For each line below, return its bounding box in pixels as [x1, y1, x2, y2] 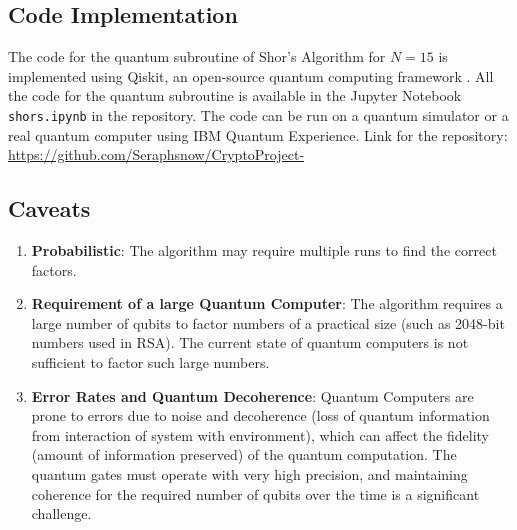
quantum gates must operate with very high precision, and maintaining [31, 463, 468, 484]
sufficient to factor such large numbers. [31, 352, 270, 372]
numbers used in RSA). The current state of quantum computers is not [31, 332, 469, 353]
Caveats [8, 193, 91, 224]
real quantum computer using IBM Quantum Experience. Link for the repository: [8, 124, 508, 145]
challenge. [31, 503, 92, 524]
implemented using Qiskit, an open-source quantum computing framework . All [8, 65, 494, 86]
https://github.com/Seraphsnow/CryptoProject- [8, 144, 305, 165]
